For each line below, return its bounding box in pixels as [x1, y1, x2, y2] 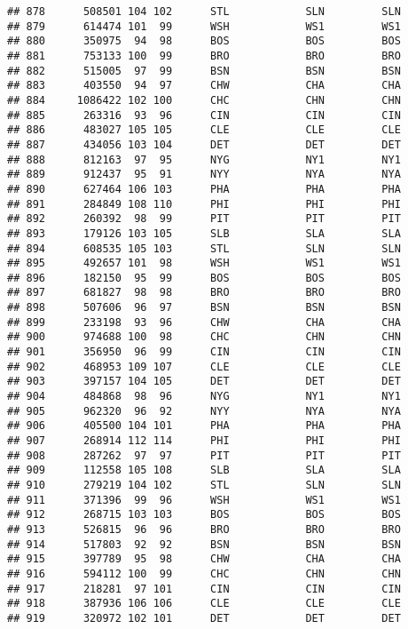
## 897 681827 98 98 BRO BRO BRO [7, 286, 401, 299]
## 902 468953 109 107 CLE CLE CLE [7, 360, 401, 373]
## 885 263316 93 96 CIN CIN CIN [7, 108, 401, 122]
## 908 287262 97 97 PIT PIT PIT [7, 449, 401, 462]
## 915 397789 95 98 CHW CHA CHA [7, 553, 401, 566]
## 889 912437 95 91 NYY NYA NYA [7, 168, 401, 181]
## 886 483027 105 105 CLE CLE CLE [7, 123, 401, 137]
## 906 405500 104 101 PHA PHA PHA [7, 419, 401, 433]
